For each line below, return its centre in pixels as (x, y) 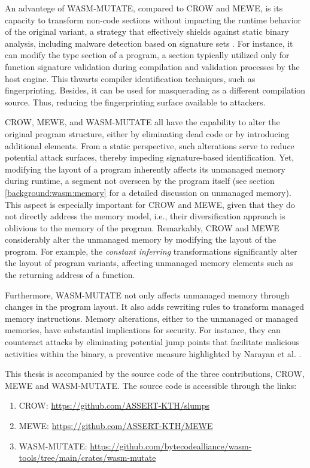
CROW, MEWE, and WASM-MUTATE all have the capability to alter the (142, 122)
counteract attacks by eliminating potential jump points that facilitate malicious (152, 342)
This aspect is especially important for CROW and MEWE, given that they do (150, 204)
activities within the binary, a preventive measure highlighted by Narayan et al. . (153, 353)
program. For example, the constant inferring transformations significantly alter (151, 251)
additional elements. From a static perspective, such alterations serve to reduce (150, 145)
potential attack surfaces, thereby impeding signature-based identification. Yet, (150, 157)
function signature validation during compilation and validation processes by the (152, 66)
